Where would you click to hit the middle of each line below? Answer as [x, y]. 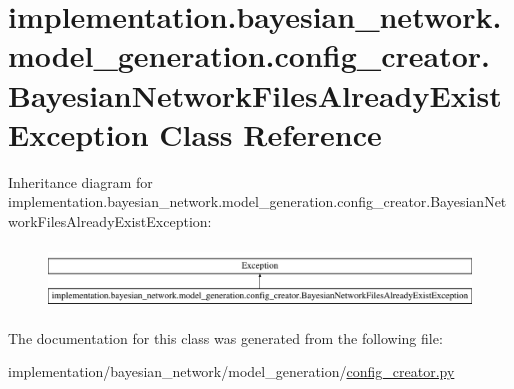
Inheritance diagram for [80, 181]
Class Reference [270, 133]
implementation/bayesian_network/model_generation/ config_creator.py [231, 371]
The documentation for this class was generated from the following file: [225, 337]
